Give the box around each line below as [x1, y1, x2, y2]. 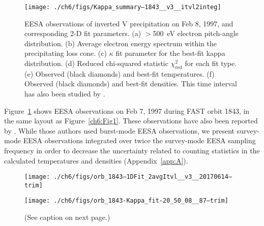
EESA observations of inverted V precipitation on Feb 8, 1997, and [24, 18, 233, 28]
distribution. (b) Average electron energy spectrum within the [24, 38, 217, 48]
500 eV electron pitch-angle [153, 28, 239, 39]
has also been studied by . [24, 88, 105, 99]
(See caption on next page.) [24, 212, 110, 222]
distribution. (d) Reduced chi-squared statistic [24, 58, 168, 69]
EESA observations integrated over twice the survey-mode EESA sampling [23, 135, 256, 146]
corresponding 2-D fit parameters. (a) [24, 28, 141, 39]
